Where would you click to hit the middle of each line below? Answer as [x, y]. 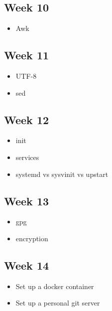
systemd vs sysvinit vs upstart [62, 174]
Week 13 [27, 201]
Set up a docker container [55, 286]
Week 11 [27, 55]
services [27, 157]
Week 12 [27, 119]
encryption [32, 238]
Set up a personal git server [58, 303]
